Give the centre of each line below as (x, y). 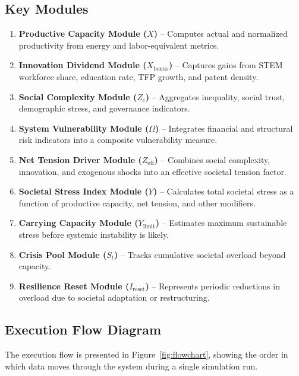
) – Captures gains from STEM (226, 65)
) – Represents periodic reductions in (213, 286)
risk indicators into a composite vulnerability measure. (118, 140)
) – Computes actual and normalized (221, 34)
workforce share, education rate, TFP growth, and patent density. (139, 76)
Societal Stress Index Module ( (84, 191)
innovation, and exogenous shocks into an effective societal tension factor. (152, 171)
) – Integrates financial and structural (224, 128)
